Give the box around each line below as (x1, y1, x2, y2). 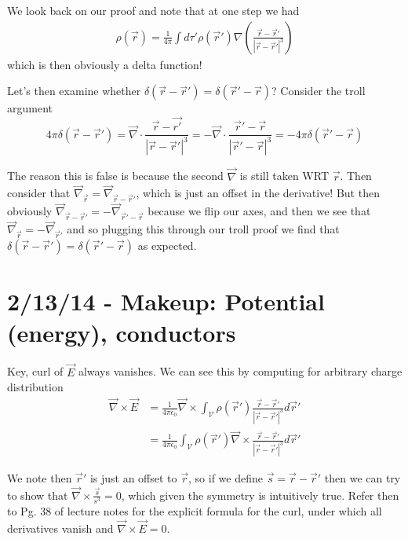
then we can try (324, 470, 401, 486)
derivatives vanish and (7, 519, 114, 536)
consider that (7, 185, 71, 201)
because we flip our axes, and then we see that (148, 203, 371, 219)
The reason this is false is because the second (7, 167, 224, 184)
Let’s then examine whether (7, 82, 141, 99)
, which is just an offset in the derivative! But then (136, 185, 380, 201)
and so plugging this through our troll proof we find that (67, 221, 340, 237)
